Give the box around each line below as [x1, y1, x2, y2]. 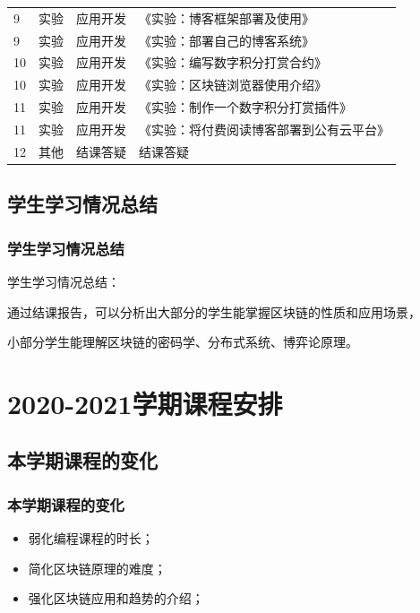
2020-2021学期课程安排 [7, 384, 283, 421]
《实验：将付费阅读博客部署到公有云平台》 [139, 119, 390, 138]
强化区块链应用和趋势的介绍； [28, 589, 204, 608]
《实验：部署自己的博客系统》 [139, 30, 314, 49]
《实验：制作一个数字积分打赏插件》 [139, 98, 352, 117]
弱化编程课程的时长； [28, 529, 154, 548]
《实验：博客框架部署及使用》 [139, 8, 314, 27]
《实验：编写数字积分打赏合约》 [139, 53, 327, 72]
